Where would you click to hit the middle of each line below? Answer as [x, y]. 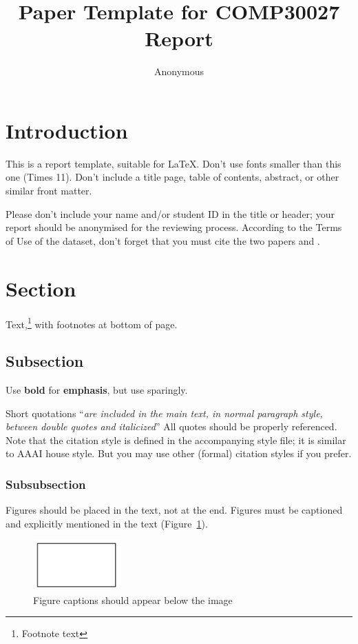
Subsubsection [46, 484]
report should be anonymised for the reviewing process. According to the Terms [174, 227]
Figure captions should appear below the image [133, 600]
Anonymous [179, 71]
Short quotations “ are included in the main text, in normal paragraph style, [164, 413]
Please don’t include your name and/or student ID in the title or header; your [170, 213]
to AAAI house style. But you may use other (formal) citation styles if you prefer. [179, 453]
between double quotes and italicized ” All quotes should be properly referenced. [171, 426]
